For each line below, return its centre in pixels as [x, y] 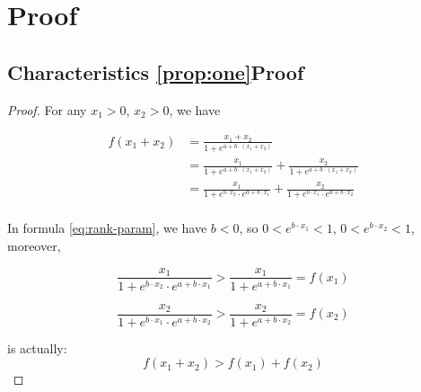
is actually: [37, 347]
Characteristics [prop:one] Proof [156, 71]
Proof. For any [47, 109]
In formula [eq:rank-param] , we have [107, 228]
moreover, [34, 245]
